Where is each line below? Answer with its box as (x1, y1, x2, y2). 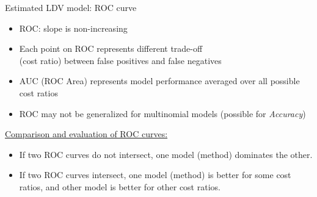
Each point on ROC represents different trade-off (19, 42, 203, 55)
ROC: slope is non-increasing (19, 21, 128, 34)
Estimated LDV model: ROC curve (5, 1, 137, 13)
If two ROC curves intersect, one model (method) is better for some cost (19, 168, 291, 181)
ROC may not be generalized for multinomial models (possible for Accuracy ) (19, 107, 306, 120)
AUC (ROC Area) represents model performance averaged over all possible (19, 74, 300, 87)
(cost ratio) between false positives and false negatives (19, 54, 222, 66)
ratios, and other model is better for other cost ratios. (19, 180, 220, 193)
